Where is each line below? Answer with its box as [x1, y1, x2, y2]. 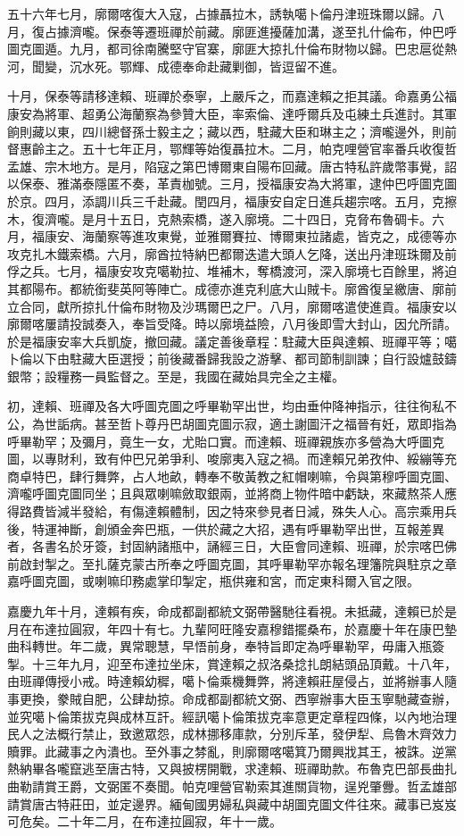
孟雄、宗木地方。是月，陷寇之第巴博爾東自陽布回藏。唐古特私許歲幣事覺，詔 [7, 156, 457, 175]
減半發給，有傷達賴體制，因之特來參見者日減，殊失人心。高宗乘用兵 [56, 502, 457, 521]
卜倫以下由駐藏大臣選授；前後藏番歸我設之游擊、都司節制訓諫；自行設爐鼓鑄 [7, 349, 457, 368]
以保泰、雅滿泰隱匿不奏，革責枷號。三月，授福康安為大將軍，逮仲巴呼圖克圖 [7, 174, 457, 193]
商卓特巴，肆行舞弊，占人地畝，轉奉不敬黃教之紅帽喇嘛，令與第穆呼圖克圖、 [7, 466, 457, 485]
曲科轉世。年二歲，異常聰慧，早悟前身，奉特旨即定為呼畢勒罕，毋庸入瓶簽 [7, 637, 444, 656]
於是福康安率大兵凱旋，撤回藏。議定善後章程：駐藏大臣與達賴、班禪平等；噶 [7, 331, 457, 350]
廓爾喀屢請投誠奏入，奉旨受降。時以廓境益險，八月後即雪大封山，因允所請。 [7, 314, 457, 333]
